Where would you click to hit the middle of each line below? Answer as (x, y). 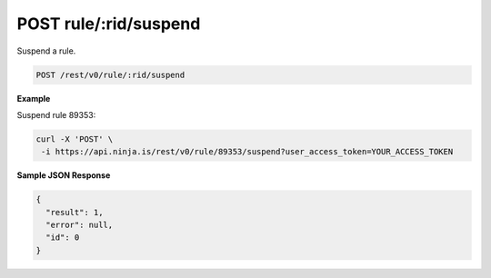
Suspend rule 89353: (56, 114)
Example (34, 98)
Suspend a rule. (46, 51)
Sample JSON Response (64, 175)
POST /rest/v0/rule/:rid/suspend (110, 74)
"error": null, (80, 225)
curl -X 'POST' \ (75, 139)
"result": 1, (75, 212)
